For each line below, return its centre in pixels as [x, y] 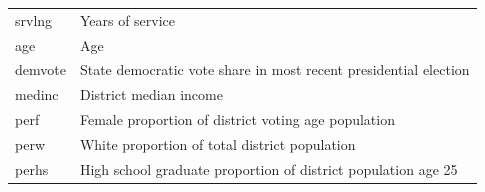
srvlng [34, 19]
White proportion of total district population [217, 143]
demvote [40, 69]
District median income [151, 94]
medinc [37, 94]
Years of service [127, 19]
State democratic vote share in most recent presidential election [274, 69]
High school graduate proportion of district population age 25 [268, 168]
